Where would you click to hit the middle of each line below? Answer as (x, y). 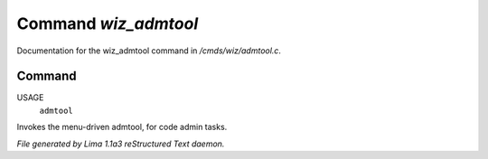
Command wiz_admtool (108, 23)
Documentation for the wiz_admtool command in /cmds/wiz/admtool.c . (149, 51)
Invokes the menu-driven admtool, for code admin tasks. (122, 127)
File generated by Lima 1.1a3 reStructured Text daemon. (121, 144)
